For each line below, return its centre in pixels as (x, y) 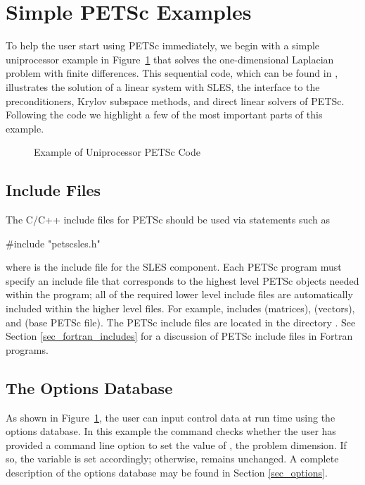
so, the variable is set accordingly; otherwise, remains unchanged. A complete (172, 459)
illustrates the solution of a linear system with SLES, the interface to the (163, 86)
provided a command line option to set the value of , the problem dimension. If (176, 444)
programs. (27, 349)
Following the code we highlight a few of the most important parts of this (164, 115)
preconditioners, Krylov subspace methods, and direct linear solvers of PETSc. (175, 100)
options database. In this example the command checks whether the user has (171, 431)
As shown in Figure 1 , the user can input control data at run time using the (171, 417)
